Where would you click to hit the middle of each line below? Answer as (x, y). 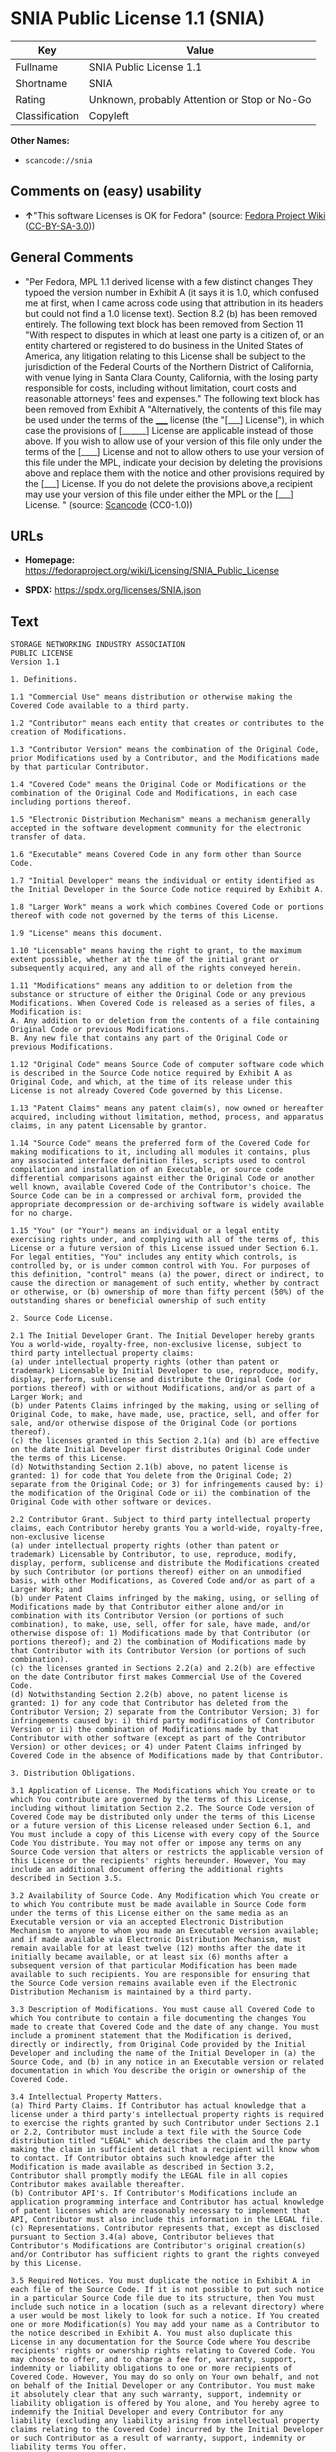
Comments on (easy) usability (106, 191)
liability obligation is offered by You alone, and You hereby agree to (165, 2403)
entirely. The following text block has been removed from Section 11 (164, 324)
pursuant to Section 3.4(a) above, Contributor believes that (142, 2237)
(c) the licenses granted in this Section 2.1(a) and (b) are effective (165, 1441)
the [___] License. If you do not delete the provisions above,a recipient (168, 483)
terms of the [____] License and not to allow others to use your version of (174, 451)
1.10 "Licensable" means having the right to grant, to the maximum (156, 951)
